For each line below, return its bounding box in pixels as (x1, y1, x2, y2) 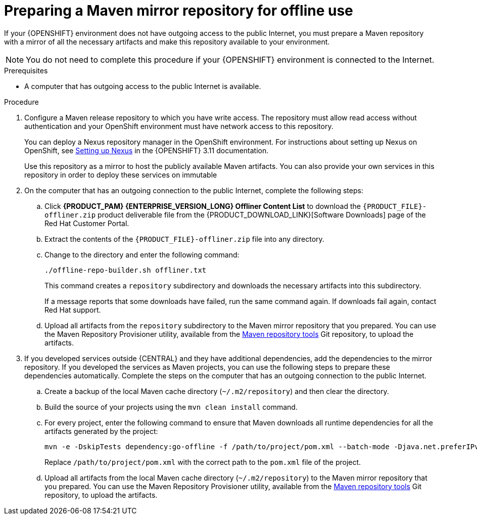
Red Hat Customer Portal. (44, 219, 129, 228)
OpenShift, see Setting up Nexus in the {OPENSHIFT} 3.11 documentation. (24, 146, 269, 155)
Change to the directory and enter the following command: (44, 250, 240, 259)
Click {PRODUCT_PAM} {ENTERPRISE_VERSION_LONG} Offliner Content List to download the (44, 201, 361, 210)
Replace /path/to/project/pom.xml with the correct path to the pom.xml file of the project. (44, 457, 361, 466)
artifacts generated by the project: (44, 426, 158, 436)
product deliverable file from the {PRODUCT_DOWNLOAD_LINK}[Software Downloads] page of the (98, 210, 426, 219)
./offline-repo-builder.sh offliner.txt (44, 266, 207, 274)
